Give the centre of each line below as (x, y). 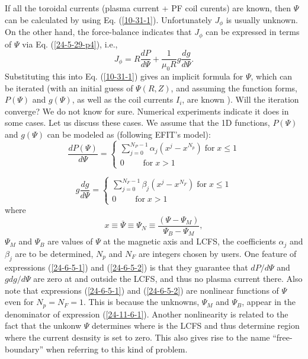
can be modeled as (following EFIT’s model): (129, 134)
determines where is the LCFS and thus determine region (196, 325)
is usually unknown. (262, 19)
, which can (272, 76)
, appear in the (269, 302)
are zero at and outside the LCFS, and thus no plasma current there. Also (168, 279)
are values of (70, 241)
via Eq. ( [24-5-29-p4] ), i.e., (70, 44)
